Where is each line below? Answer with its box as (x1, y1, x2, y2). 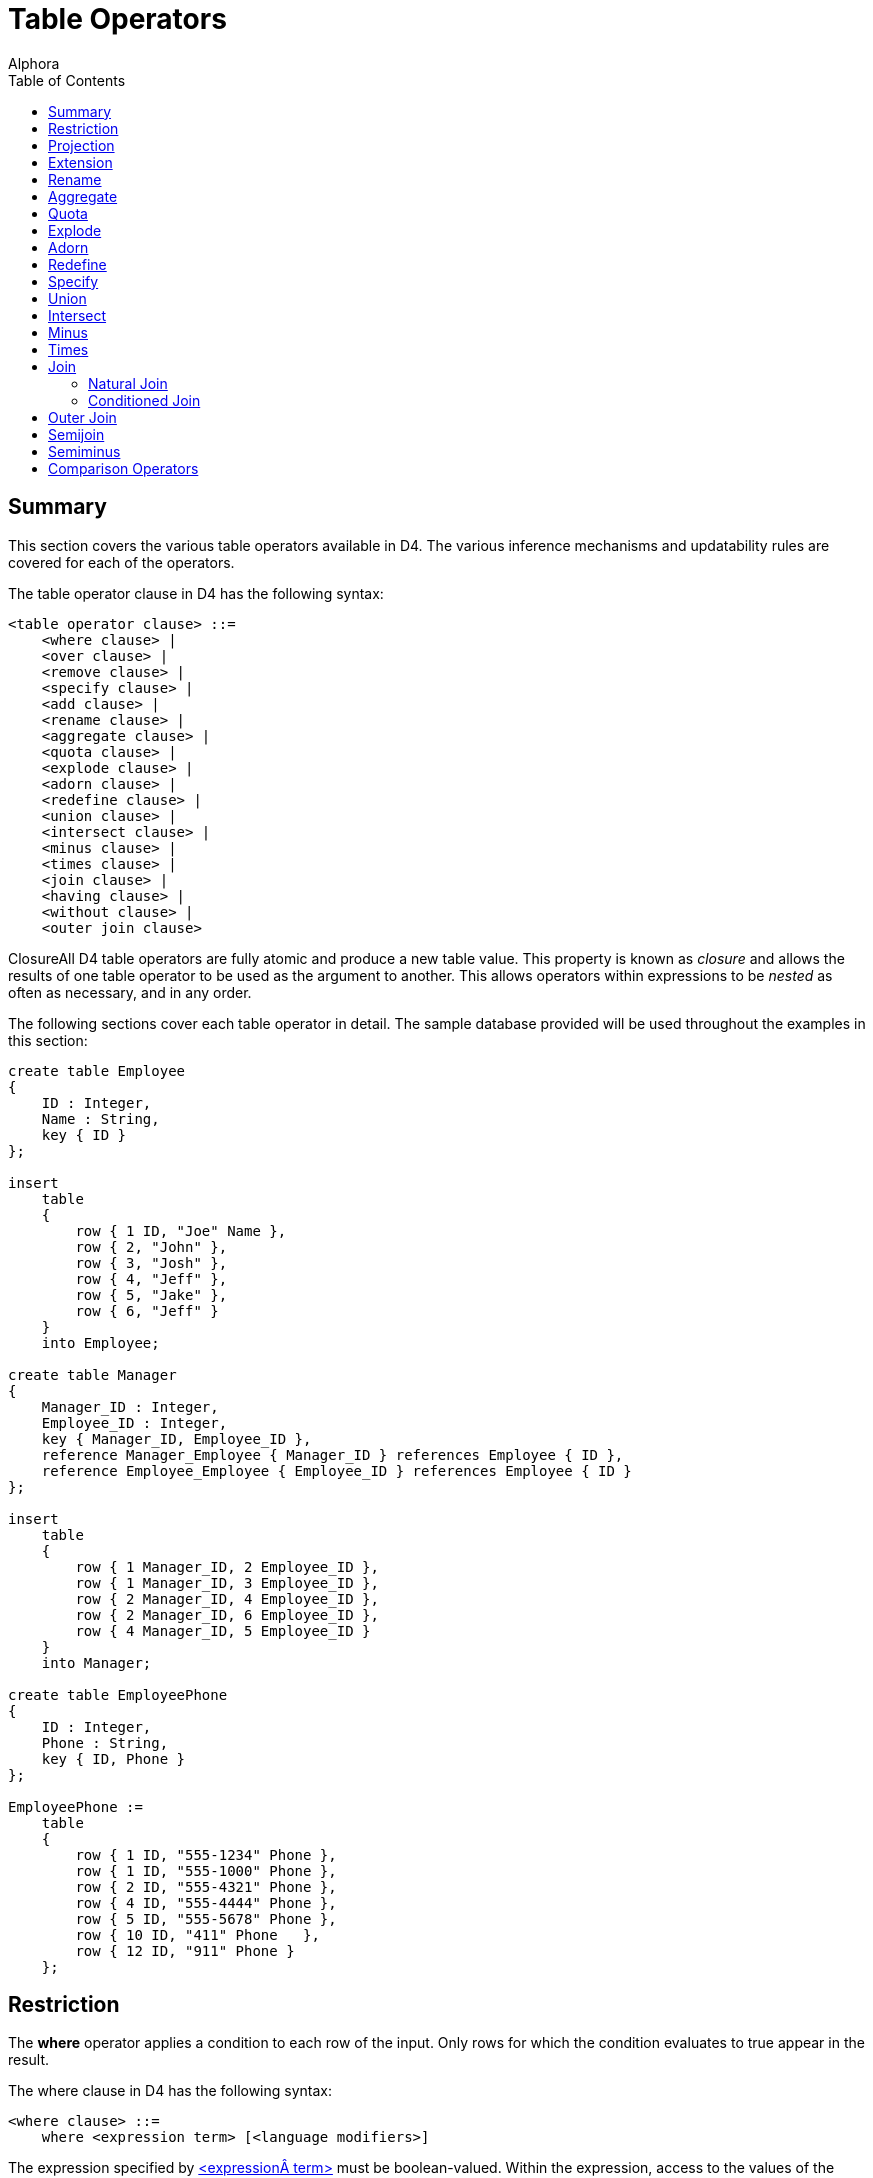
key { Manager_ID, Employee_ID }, (41, 1430, 312, 1447)
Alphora (8, 54, 60, 72)
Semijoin (48, 425, 105, 443)
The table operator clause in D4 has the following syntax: (8, 584, 384, 602)
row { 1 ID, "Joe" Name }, (75, 1222, 287, 1239)
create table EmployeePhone (8, 1686, 228, 1703)
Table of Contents (8, 71, 126, 89)
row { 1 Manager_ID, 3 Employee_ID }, (75, 1574, 379, 1591)
